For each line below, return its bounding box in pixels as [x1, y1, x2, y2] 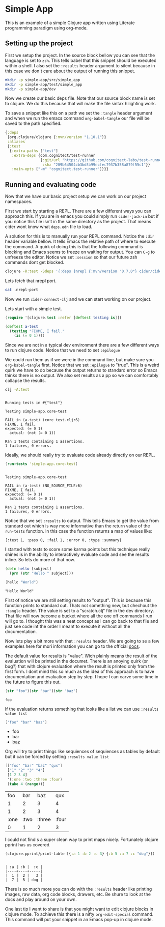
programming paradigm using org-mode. [5, 25, 88, 30]
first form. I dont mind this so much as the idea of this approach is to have [5, 668, 155, 674]
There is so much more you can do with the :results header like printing [5, 886, 152, 892]
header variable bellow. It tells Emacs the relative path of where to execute [5, 238, 156, 244]
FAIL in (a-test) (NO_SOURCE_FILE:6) [5, 483, 82, 489]
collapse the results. [5, 377, 46, 384]
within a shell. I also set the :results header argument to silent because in [5, 62, 156, 68]
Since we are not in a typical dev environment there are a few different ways [5, 342, 160, 348]
